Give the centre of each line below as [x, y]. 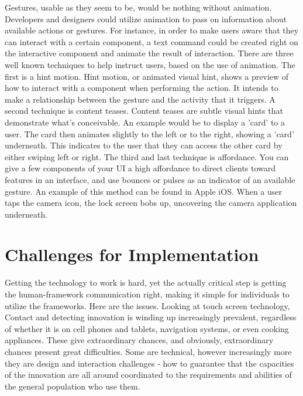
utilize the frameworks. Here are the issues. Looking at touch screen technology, [147, 305]
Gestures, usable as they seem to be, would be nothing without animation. [138, 7]
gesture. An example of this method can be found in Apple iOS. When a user [143, 191]
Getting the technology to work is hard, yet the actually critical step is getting [146, 282]
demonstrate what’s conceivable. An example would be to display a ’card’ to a [145, 122]
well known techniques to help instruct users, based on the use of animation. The [150, 64]
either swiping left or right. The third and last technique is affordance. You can [147, 156]
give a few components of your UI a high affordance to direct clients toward [140, 168]
